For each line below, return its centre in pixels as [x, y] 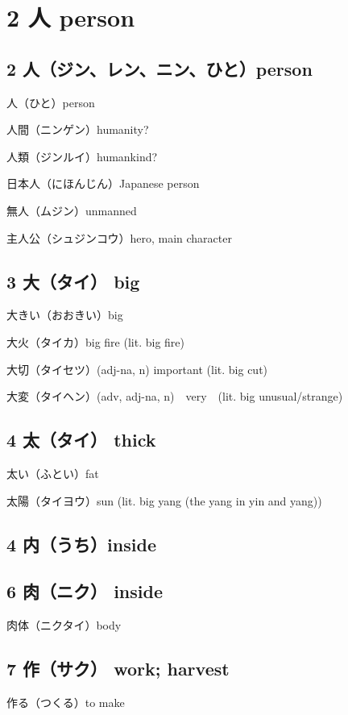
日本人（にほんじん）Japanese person [103, 183]
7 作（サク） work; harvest [118, 669]
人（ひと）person [51, 102]
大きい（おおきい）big [65, 315]
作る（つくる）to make [66, 702]
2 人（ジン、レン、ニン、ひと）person [159, 68]
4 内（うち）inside [81, 544]
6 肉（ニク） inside [85, 591]
